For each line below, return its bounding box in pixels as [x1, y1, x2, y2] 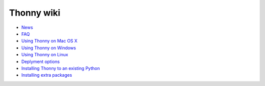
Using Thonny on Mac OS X [21, 38, 78, 44]
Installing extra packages [21, 72, 72, 78]
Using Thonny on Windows [21, 44, 76, 51]
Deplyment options [21, 59, 60, 64]
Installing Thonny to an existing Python [21, 65, 100, 71]
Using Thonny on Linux [21, 52, 68, 58]
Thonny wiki [9, 7, 61, 18]
